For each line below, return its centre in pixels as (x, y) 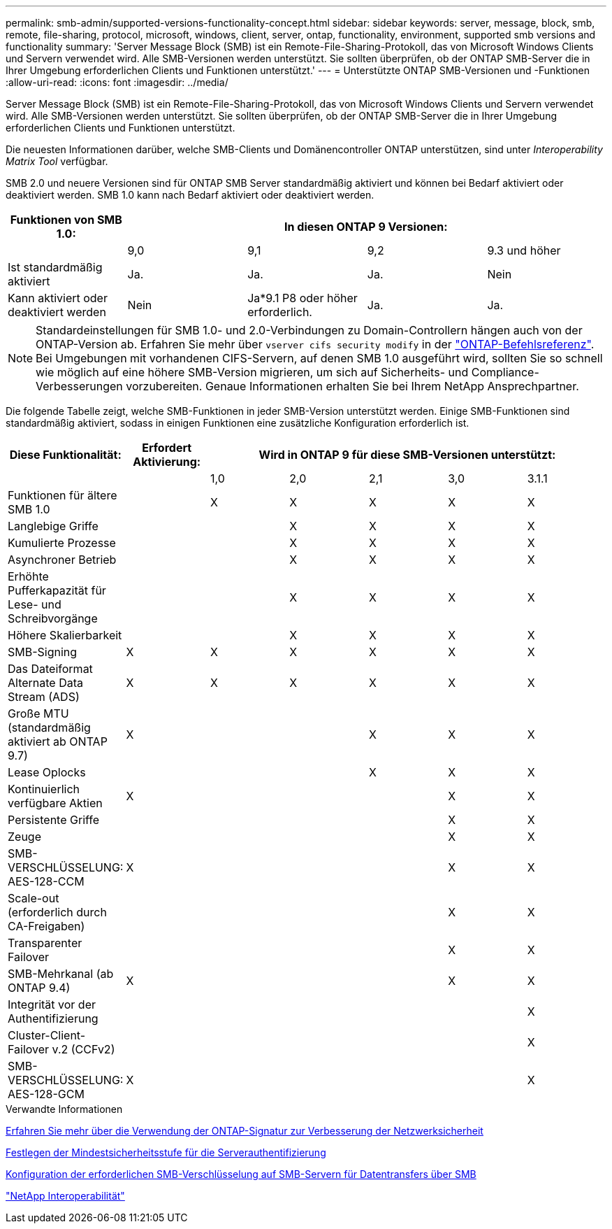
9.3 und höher (524, 250)
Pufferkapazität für (57, 590)
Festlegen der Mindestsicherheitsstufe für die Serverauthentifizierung (166, 1152)
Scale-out (34, 898)
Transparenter (45, 943)
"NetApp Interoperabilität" (65, 1196)
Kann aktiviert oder (58, 298)
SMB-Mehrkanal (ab (61, 974)
